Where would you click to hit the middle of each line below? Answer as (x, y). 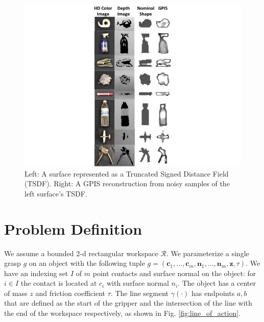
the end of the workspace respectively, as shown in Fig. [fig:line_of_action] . (123, 313)
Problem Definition (73, 228)
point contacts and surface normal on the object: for (174, 273)
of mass (16, 293)
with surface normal (138, 283)
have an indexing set (36, 273)
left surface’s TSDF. (56, 193)
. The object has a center (217, 283)
